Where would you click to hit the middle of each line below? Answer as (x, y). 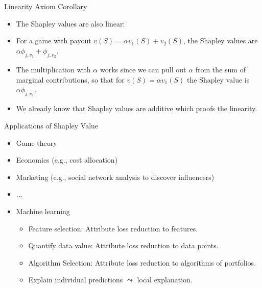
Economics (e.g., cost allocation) (67, 160)
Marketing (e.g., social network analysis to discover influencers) (115, 177)
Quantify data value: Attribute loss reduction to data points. (123, 245)
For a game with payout (54, 41)
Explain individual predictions (76, 280)
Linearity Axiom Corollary (46, 6)
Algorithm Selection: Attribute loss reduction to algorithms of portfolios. (142, 262)
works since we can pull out (143, 69)
